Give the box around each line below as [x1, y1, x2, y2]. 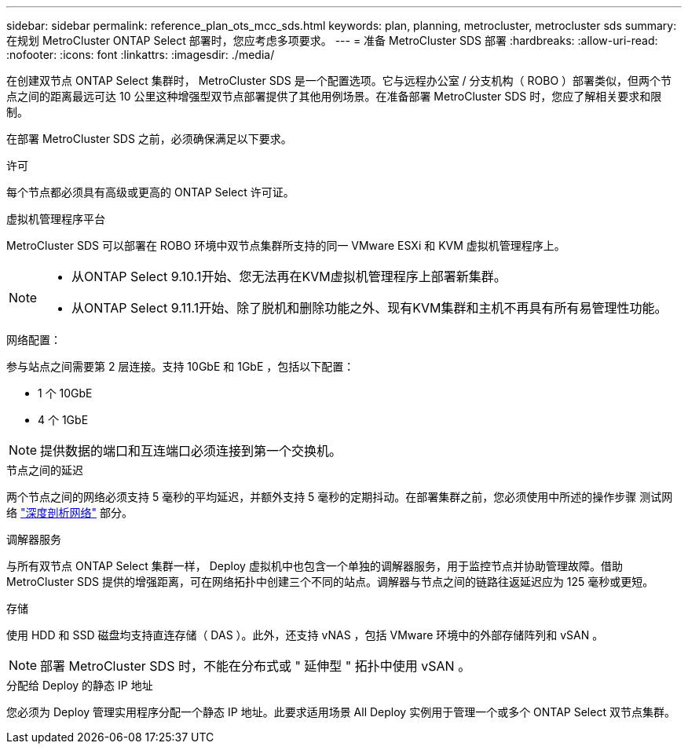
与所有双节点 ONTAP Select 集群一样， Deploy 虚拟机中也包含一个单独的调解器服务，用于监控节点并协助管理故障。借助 [6, 559, 623, 573]
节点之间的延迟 [6, 463, 83, 477]
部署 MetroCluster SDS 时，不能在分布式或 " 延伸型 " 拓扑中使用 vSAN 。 [40, 658, 471, 674]
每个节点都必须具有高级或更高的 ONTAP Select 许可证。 [6, 185, 295, 199]
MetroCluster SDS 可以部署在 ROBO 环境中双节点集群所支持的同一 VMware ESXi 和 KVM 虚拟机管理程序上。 [6, 239, 565, 252]
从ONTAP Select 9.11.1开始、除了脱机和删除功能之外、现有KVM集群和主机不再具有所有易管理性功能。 [71, 300, 668, 316]
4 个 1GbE [38, 413, 89, 426]
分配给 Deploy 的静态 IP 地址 [6, 679, 153, 692]
